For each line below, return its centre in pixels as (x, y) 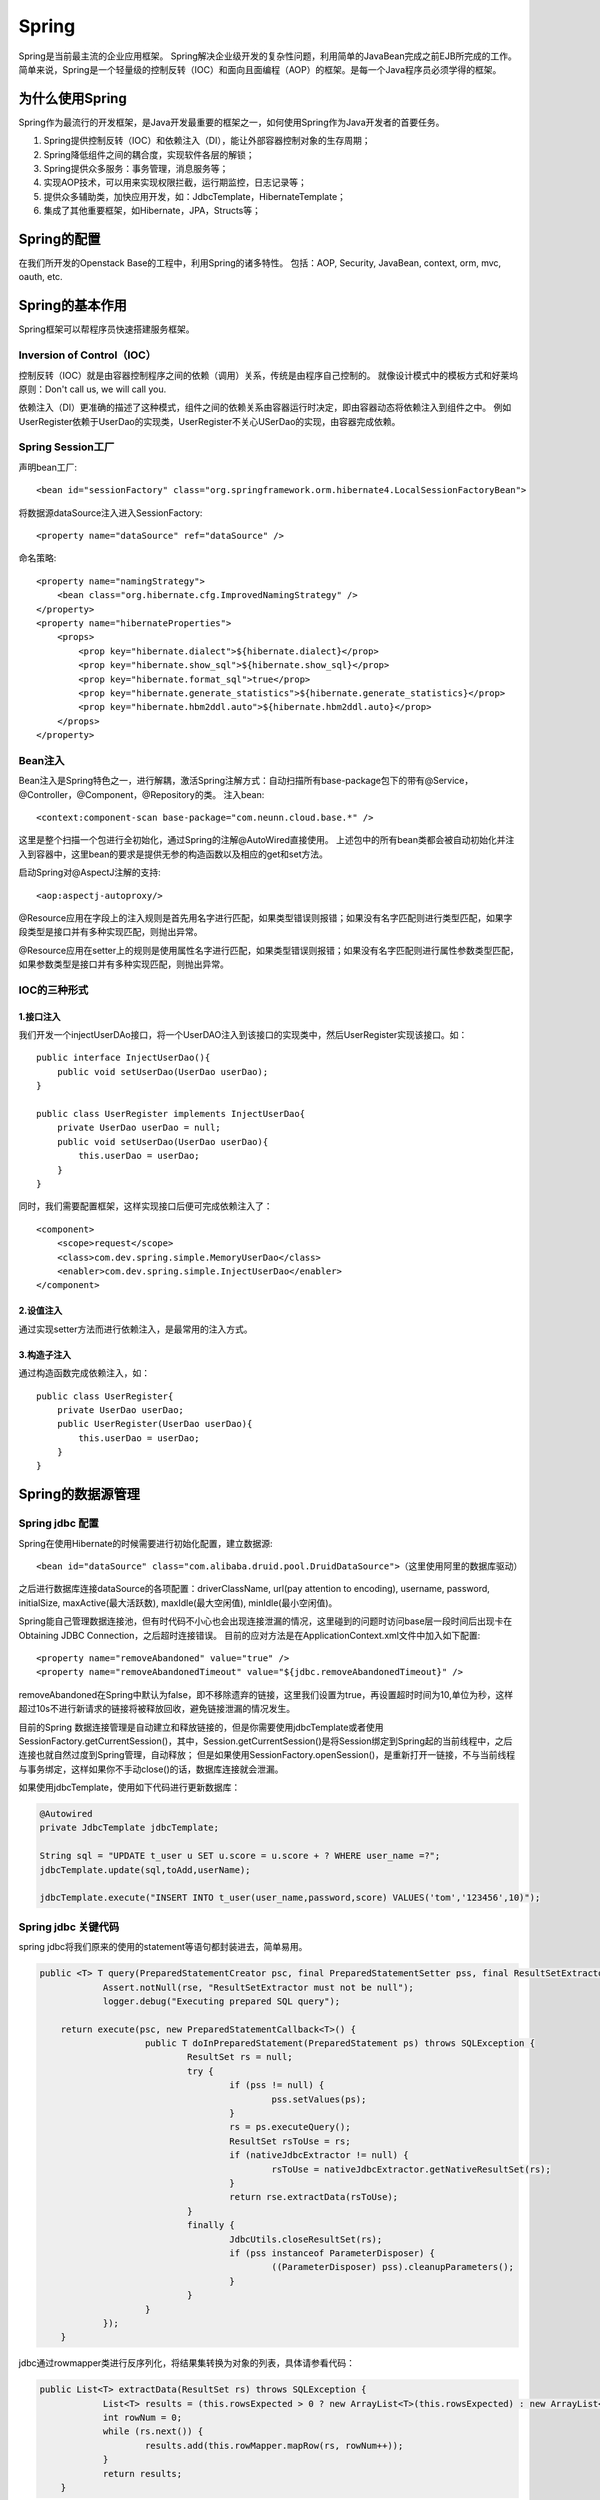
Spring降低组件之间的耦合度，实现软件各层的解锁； (149, 154)
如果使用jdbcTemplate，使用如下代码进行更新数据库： (129, 1787)
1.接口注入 (39, 1016)
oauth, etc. (41, 277)
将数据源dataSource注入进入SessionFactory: (110, 512)
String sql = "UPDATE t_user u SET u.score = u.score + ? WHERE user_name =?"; (240, 1856)
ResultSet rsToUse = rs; (290, 2141)
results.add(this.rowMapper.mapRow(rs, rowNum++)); (274, 2445)
